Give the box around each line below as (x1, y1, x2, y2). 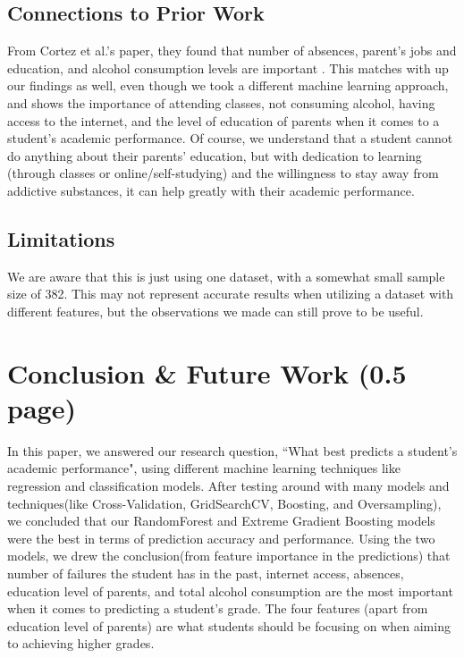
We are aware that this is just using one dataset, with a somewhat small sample (7, 266, 445, 285)
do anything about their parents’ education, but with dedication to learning (7, 146, 422, 164)
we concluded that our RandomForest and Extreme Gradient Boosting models (7, 511, 435, 530)
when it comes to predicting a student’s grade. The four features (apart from (7, 599, 428, 618)
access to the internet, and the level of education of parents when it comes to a (7, 111, 440, 130)
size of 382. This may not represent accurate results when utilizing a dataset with (7, 284, 454, 303)
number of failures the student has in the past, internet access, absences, (7, 564, 404, 582)
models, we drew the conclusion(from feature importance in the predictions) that (7, 546, 451, 565)
